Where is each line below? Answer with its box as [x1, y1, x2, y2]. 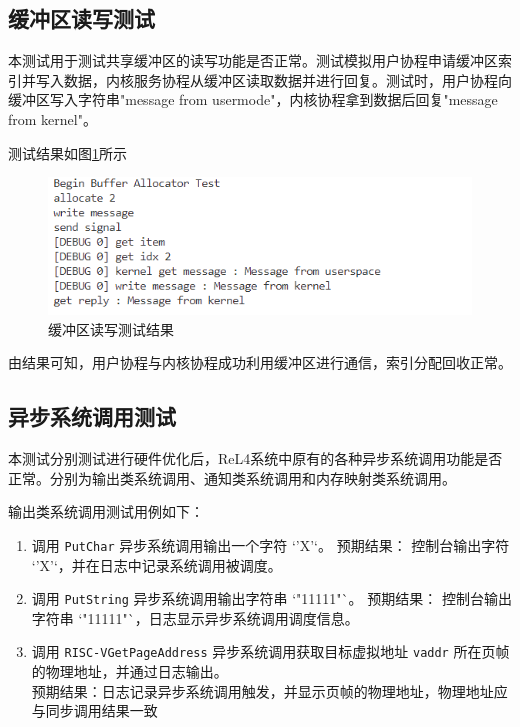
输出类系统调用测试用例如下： [8, 501, 204, 522]
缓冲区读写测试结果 [48, 318, 174, 339]
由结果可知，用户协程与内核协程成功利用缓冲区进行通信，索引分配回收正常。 [8, 352, 512, 373]
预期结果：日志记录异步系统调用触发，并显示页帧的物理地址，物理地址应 [31, 680, 508, 701]
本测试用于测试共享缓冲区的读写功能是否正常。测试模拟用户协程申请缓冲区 [8, 50, 498, 71]
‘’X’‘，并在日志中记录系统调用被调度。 [31, 554, 282, 575]
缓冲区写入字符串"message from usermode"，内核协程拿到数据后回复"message [8, 89, 498, 110]
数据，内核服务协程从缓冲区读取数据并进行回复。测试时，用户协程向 [63, 69, 512, 90]
